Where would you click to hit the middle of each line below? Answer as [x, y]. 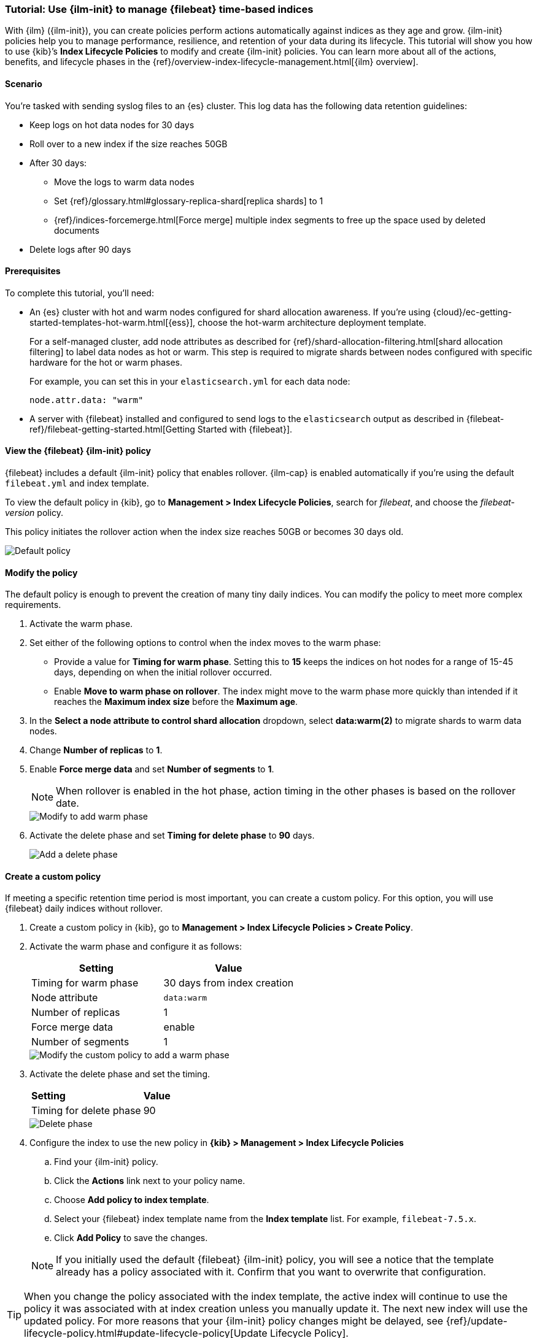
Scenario [24, 83]
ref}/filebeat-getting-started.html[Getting [112, 429]
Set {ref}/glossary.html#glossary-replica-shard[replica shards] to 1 [189, 201]
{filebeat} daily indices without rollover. [84, 909]
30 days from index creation [229, 983]
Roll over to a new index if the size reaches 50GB [129, 144]
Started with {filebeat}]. [245, 429]
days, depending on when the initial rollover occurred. [163, 672]
